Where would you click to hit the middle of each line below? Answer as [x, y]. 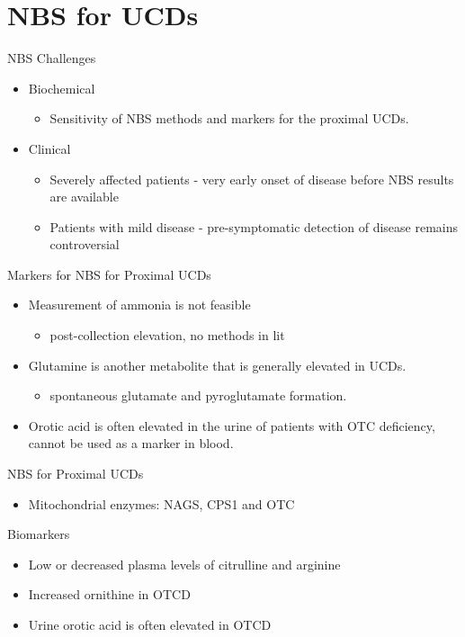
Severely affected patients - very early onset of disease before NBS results [252, 179]
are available [84, 197]
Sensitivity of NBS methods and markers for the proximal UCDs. [229, 118]
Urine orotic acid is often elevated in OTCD [150, 624]
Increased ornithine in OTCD [109, 594]
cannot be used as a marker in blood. [131, 443]
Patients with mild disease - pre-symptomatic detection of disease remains [254, 226]
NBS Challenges [52, 58]
